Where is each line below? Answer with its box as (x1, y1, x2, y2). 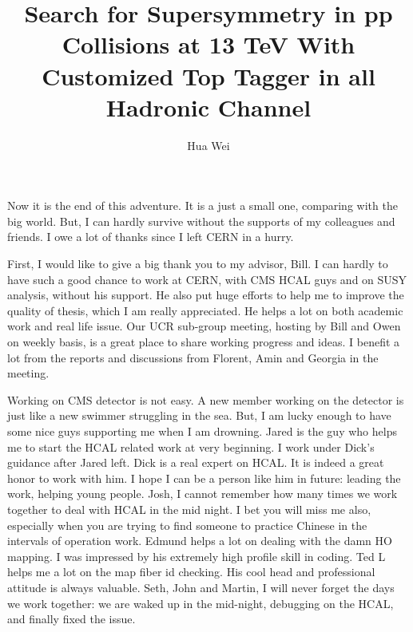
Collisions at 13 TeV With (62, 28, 355, 61)
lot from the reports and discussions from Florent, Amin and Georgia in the (7, 349, 379, 365)
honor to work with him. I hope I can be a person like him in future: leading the (7, 469, 401, 486)
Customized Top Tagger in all (42, 59, 375, 92)
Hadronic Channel (105, 90, 312, 123)
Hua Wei (187, 136, 230, 153)
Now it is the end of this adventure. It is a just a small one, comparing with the (7, 197, 398, 214)
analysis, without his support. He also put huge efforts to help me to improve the (7, 286, 404, 303)
